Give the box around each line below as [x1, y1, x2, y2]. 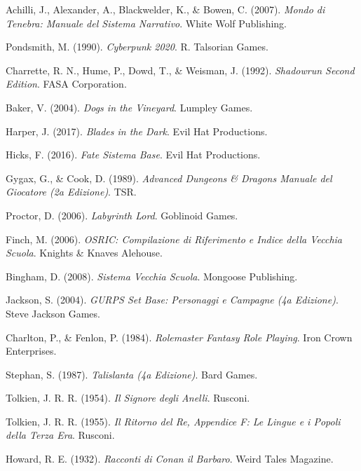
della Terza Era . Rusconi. [6, 428, 115, 442]
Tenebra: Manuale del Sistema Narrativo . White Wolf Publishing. [6, 15, 287, 30]
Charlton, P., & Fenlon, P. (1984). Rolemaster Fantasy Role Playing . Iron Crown [6, 329, 353, 344]
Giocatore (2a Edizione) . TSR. [6, 184, 137, 199]
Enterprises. [6, 343, 57, 358]
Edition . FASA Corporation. [6, 76, 127, 91]
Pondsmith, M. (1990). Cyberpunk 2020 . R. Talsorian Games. [6, 39, 268, 54]
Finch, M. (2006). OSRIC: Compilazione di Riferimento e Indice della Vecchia [6, 231, 342, 246]
